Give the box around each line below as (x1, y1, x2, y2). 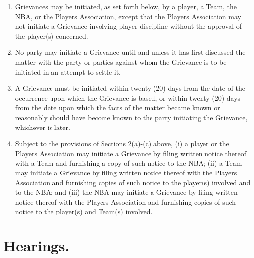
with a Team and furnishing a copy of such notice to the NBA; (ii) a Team (15, 158, 242, 168)
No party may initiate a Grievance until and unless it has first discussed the (15, 47, 246, 57)
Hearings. (3, 235, 70, 256)
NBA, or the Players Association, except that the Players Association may (15, 11, 241, 21)
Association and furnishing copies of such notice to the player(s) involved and (15, 177, 251, 187)
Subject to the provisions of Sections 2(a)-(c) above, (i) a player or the (15, 138, 229, 149)
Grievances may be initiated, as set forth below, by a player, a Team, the (15, 1, 237, 11)
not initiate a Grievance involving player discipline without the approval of (15, 21, 242, 31)
